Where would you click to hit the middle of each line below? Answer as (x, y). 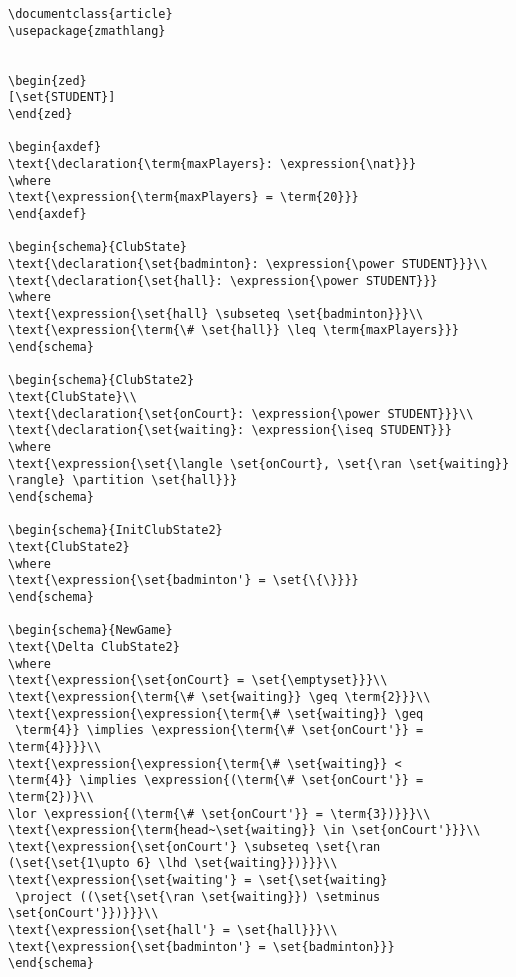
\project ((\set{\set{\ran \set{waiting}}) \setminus (198, 896)
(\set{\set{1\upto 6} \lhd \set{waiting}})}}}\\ (173, 863)
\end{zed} (40, 113)
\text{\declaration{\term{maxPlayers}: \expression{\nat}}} (212, 163)
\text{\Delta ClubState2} (94, 646)
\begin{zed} (47, 80)
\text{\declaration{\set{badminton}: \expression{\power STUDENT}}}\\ (248, 263)
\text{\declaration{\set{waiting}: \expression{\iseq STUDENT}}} (230, 430)
